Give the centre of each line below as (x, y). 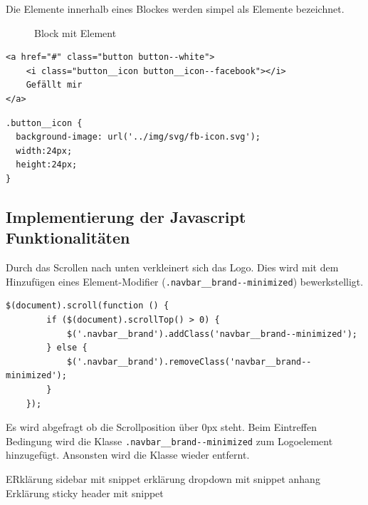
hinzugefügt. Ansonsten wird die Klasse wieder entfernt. (128, 455)
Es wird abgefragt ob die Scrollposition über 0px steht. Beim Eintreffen (161, 427)
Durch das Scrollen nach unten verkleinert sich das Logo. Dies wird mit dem (172, 267)
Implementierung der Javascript (126, 216)
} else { (67, 348)
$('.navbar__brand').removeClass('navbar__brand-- (189, 361)
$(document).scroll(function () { (88, 306)
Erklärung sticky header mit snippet (85, 493)
